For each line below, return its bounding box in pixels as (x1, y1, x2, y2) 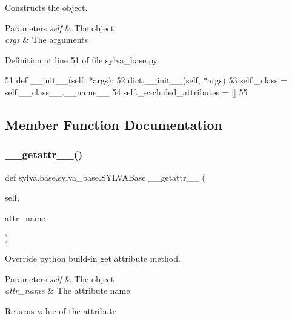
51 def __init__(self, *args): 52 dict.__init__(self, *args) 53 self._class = (5, 74, 288, 86)
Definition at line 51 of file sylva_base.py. (5, 53, 159, 66)
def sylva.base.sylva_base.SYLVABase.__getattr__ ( (5, 170, 205, 183)
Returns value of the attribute (5, 304, 116, 317)
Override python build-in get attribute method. (5, 251, 181, 264)
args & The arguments (5, 33, 88, 46)
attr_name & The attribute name (5, 284, 130, 297)
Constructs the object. (5, 1, 88, 13)
